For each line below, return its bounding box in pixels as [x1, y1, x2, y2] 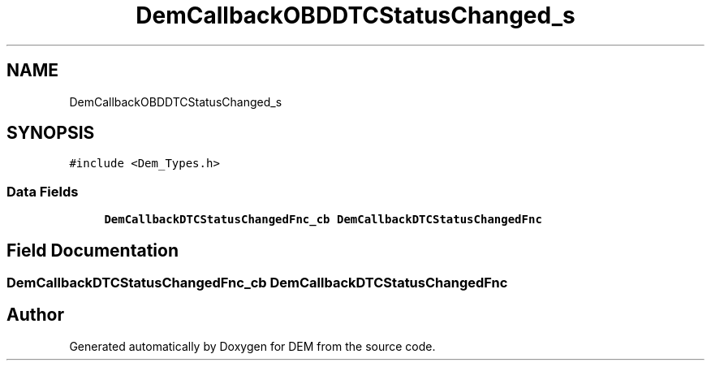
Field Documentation [6, 240, 179, 261]
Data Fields [6, 183, 79, 200]
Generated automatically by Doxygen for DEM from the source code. [69, 339, 436, 353]
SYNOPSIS [6, 123, 95, 144]
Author [6, 304, 64, 326]
